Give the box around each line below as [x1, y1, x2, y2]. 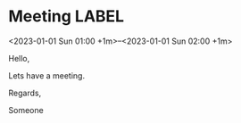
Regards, [8, 87, 42, 98]
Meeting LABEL [8, 6, 125, 27]
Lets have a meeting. [8, 70, 86, 81]
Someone [8, 104, 44, 115]
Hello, [8, 53, 30, 63]
